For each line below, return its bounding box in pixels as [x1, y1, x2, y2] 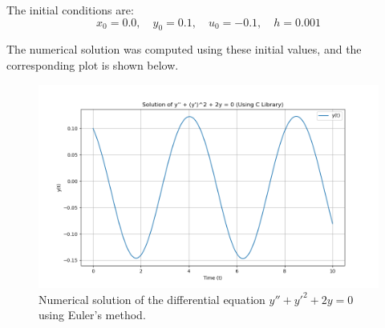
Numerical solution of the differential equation [38, 290, 265, 307]
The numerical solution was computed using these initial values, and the [6, 41, 362, 58]
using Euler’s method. [38, 306, 146, 323]
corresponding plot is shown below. [6, 56, 179, 73]
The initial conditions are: [6, 2, 134, 18]
